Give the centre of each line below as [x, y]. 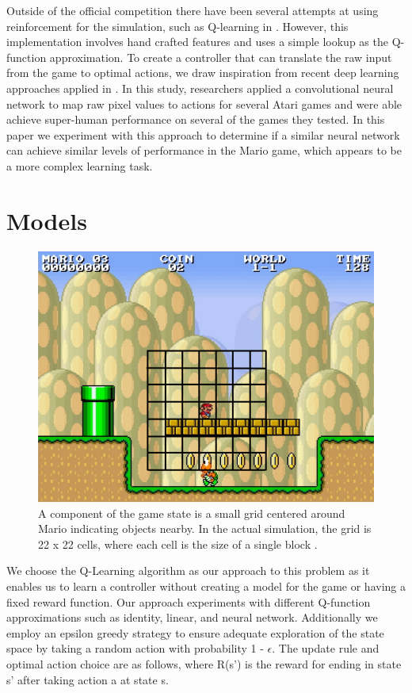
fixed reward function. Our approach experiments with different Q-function [189, 601]
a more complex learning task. [80, 165]
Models [47, 220]
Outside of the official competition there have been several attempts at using [193, 10]
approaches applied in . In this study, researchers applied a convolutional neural [200, 88]
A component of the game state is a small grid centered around [192, 513]
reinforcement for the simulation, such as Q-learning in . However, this [177, 26]
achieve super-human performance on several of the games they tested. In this [196, 119]
